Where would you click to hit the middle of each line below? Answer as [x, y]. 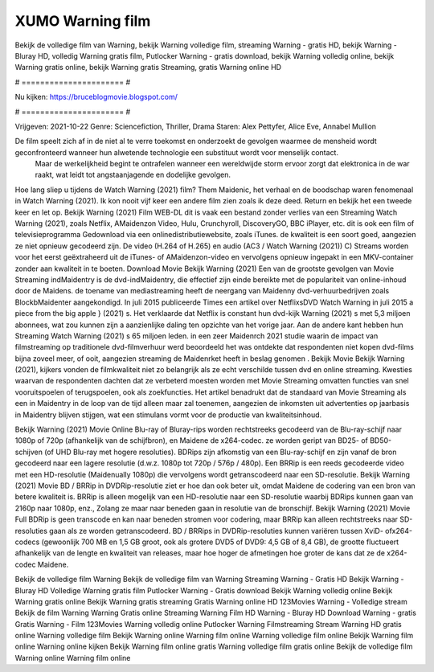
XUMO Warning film [83, 21]
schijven [29, 452]
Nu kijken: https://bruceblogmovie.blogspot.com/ [96, 97]
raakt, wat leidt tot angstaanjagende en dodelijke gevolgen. [133, 175]
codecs [27, 542]
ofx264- [399, 531]
